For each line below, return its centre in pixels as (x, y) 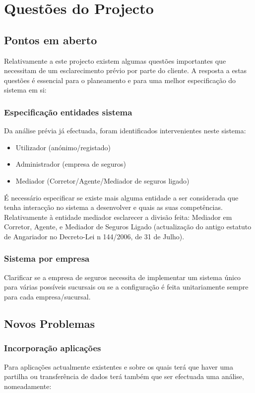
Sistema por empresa (47, 258)
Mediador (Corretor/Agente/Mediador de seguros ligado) (102, 180)
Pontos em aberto (51, 40)
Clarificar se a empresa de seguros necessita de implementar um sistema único (123, 277)
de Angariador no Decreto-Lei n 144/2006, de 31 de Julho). (94, 236)
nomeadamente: (28, 386)
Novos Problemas (50, 323)
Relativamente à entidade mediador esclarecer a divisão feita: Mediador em (118, 217)
